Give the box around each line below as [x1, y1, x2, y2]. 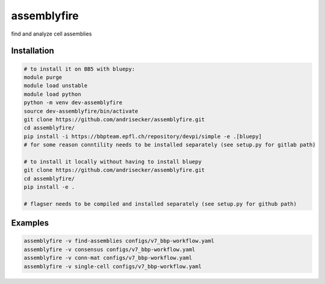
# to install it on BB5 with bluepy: [23, 65, 135, 72]
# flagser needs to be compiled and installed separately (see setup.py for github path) [23, 200, 297, 207]
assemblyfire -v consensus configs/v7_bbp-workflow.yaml [23, 246, 196, 253]
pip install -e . [23, 184, 75, 191]
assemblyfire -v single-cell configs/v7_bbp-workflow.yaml [23, 263, 202, 270]
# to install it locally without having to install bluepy [23, 158, 202, 165]
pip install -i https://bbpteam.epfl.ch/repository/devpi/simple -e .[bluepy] [23, 133, 262, 140]
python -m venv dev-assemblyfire [23, 99, 123, 106]
